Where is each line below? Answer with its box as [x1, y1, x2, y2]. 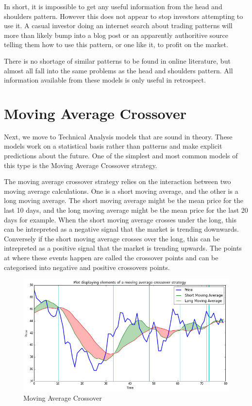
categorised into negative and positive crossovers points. [4, 262, 170, 272]
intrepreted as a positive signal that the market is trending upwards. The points [4, 243, 242, 253]
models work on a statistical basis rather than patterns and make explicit [4, 141, 222, 151]
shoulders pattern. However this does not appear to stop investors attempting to [4, 11, 243, 21]
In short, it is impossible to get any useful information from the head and [4, 1, 222, 11]
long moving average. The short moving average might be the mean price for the [4, 195, 243, 205]
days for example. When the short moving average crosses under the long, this [4, 214, 236, 224]
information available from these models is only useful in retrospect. [4, 75, 206, 85]
